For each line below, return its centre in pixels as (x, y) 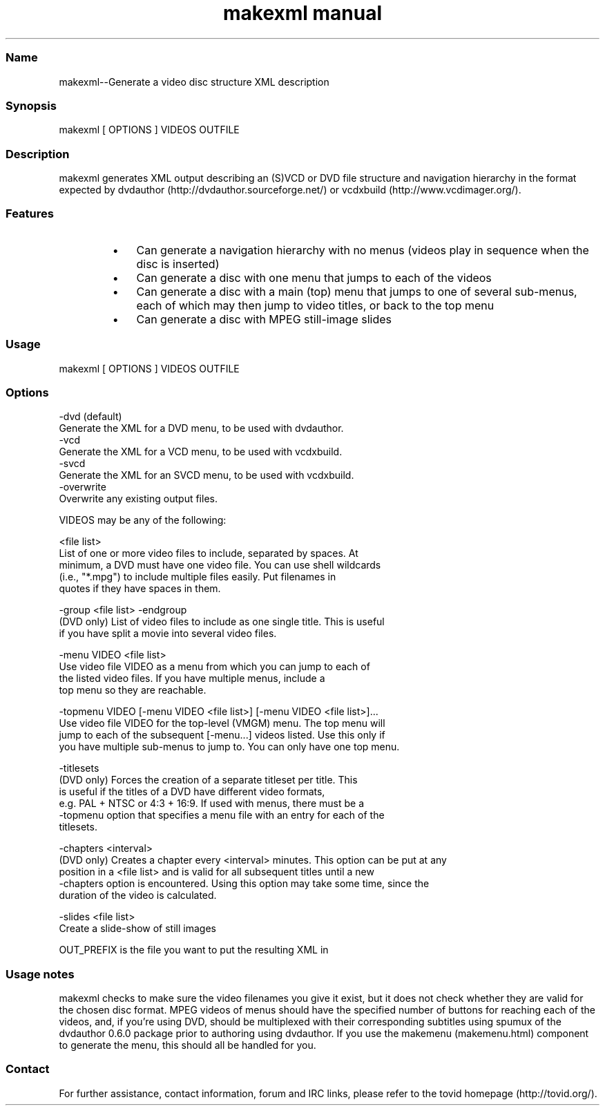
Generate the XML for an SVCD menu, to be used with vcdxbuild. (207, 475)
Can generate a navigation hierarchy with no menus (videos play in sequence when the (363, 250)
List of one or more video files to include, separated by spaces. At (209, 553)
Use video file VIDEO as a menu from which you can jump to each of (214, 667)
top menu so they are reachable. (133, 690)
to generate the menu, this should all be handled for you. (188, 1045)
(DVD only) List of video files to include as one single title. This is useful (222, 622)
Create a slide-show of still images (137, 929)
